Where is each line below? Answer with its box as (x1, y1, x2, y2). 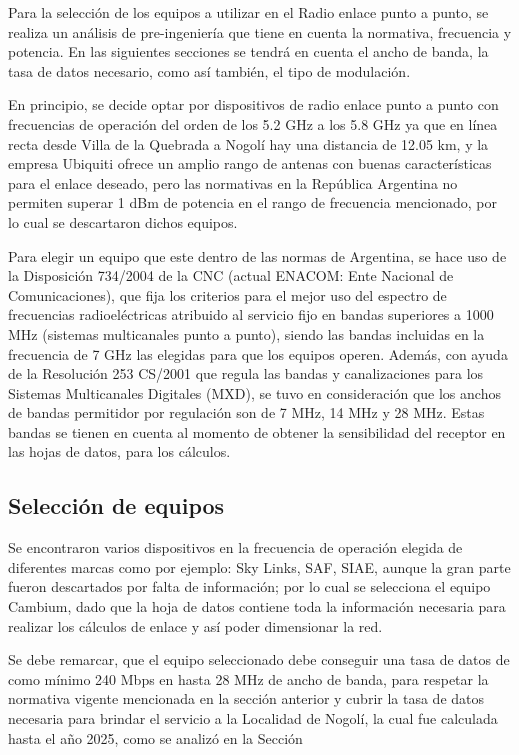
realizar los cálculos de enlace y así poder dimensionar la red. (8, 615, 383, 636)
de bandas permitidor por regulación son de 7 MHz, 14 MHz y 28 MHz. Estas (8, 402, 485, 423)
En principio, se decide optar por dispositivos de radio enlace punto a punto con (8, 94, 499, 115)
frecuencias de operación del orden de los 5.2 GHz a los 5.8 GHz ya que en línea (8, 113, 498, 134)
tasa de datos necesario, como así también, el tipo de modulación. (8, 60, 411, 81)
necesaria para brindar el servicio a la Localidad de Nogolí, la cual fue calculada (8, 708, 498, 729)
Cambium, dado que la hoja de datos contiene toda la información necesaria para (8, 596, 506, 617)
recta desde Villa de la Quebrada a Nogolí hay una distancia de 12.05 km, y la (8, 133, 489, 154)
